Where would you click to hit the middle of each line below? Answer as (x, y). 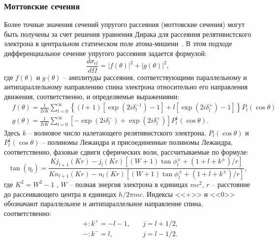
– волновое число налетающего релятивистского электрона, (117, 132)
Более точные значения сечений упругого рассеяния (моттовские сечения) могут (124, 24)
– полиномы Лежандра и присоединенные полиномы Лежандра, (137, 142)
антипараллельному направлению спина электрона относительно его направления (126, 87)
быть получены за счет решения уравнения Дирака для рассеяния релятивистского (128, 34)
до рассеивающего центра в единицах (60, 194)
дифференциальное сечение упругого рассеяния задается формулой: (105, 53)
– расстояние (231, 184)
